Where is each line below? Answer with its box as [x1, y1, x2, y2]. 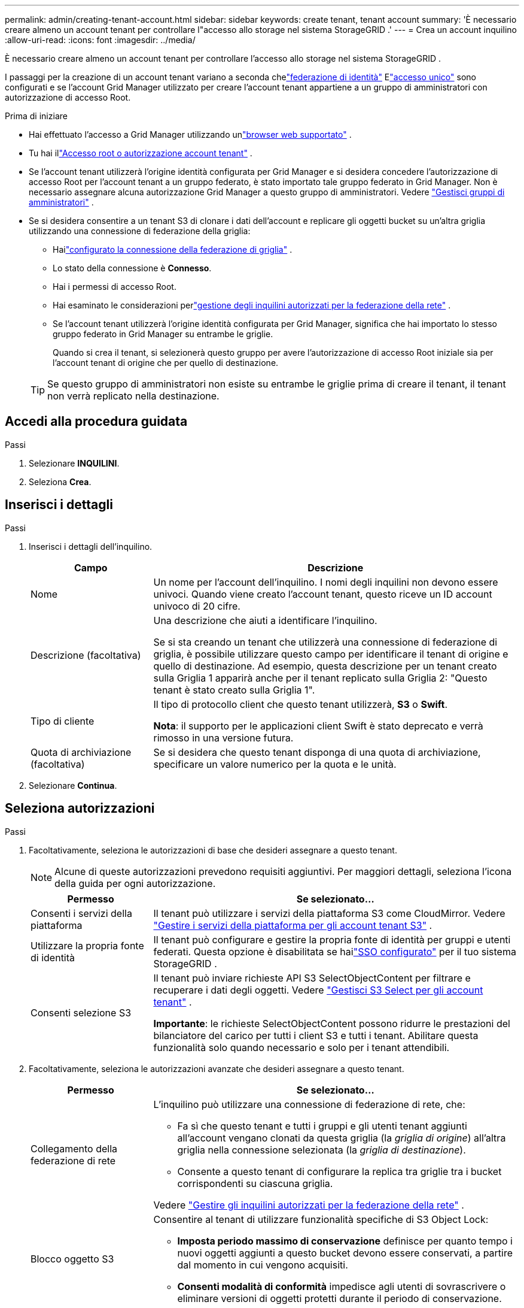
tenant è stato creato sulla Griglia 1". [153, 683, 315, 696]
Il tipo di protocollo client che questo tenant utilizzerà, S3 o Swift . [153, 698, 448, 710]
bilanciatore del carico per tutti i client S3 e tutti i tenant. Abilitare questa [153, 1029, 479, 1041]
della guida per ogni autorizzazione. [54, 877, 216, 889]
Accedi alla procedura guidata [5, 414, 188, 429]
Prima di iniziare [5, 111, 68, 121]
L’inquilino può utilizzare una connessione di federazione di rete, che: [153, 1098, 465, 1110]
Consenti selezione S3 [31, 1006, 132, 1019]
